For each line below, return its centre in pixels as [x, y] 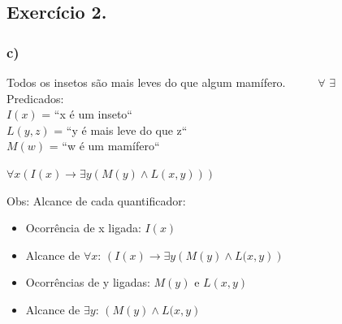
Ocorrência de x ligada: [83, 228]
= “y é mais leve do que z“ [121, 130]
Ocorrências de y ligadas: [88, 282]
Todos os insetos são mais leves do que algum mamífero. [146, 82]
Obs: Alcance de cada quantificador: [96, 200]
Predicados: [35, 98]
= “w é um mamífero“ [104, 146]
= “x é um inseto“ [87, 114]
